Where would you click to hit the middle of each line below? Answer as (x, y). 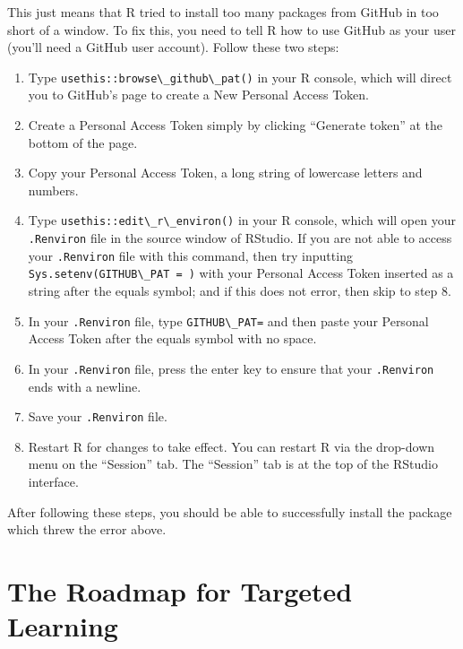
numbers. (53, 190)
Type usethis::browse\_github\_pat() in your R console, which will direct (240, 77)
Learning (63, 626)
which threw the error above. (87, 529)
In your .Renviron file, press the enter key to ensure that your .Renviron (231, 368)
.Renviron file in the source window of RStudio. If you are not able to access (240, 238)
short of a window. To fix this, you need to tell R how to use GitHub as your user (231, 29)
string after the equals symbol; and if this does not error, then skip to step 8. (240, 291)
